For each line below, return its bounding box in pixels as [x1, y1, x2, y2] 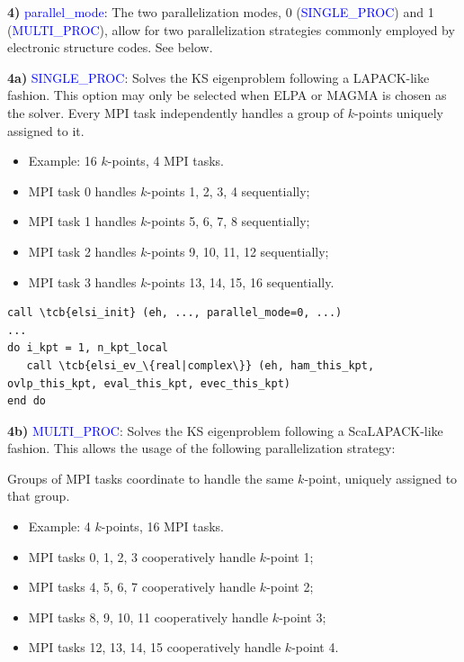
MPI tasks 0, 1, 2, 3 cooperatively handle [28, 547, 256, 566]
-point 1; [266, 547, 314, 566]
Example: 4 [28, 517, 91, 536]
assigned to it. [7, 121, 85, 140]
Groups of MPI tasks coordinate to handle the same [7, 468, 294, 487]
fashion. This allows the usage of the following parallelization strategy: [7, 439, 396, 458]
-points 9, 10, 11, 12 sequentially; [147, 241, 329, 260]
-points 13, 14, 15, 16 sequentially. [147, 272, 335, 291]
